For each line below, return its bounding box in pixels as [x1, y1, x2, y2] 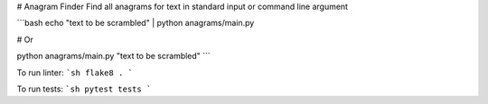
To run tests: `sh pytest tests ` [16, 83, 152, 94]
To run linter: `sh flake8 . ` [16, 67, 133, 78]
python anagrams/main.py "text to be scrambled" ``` [16, 50, 211, 62]
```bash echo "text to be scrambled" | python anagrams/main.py [16, 18, 255, 29]
